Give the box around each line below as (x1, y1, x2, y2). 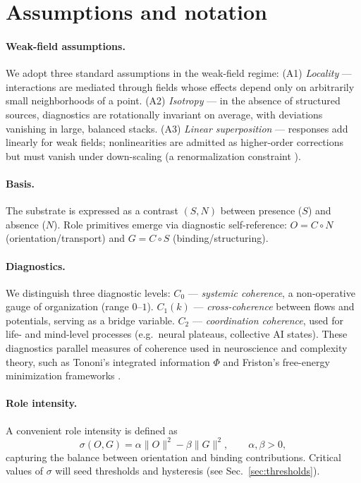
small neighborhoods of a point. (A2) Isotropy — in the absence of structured (6, 93, 341, 108)
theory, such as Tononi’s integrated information (6, 354, 210, 369)
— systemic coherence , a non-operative (188, 285, 355, 300)
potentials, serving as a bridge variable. (6, 312, 175, 327)
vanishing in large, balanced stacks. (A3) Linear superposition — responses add (6, 121, 348, 135)
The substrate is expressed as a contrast (6, 203, 178, 218)
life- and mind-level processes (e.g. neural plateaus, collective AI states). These (6, 326, 348, 341)
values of (6, 463, 43, 478)
